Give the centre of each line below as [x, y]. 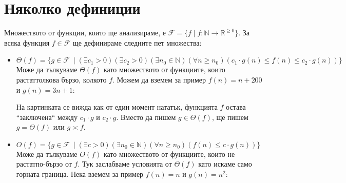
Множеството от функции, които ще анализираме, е [85, 33]
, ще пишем [230, 117]
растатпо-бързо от [44, 164]
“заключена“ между [47, 117]
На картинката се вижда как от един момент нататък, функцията [117, 107]
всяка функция [27, 42]
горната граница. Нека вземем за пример [80, 174]
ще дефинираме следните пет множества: [137, 42]
